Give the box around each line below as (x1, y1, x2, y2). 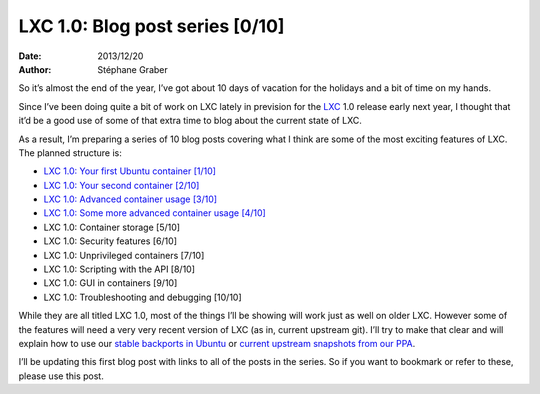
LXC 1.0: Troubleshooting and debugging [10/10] (43, 291, 242, 303)
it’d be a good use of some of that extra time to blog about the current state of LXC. (18, 115, 362, 127)
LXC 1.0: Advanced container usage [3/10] (43, 193, 218, 205)
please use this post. (18, 370, 104, 382)
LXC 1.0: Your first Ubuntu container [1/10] (43, 165, 217, 177)
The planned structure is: (18, 146, 122, 159)
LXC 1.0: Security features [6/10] (43, 235, 177, 247)
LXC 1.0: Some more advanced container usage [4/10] (43, 207, 267, 219)
